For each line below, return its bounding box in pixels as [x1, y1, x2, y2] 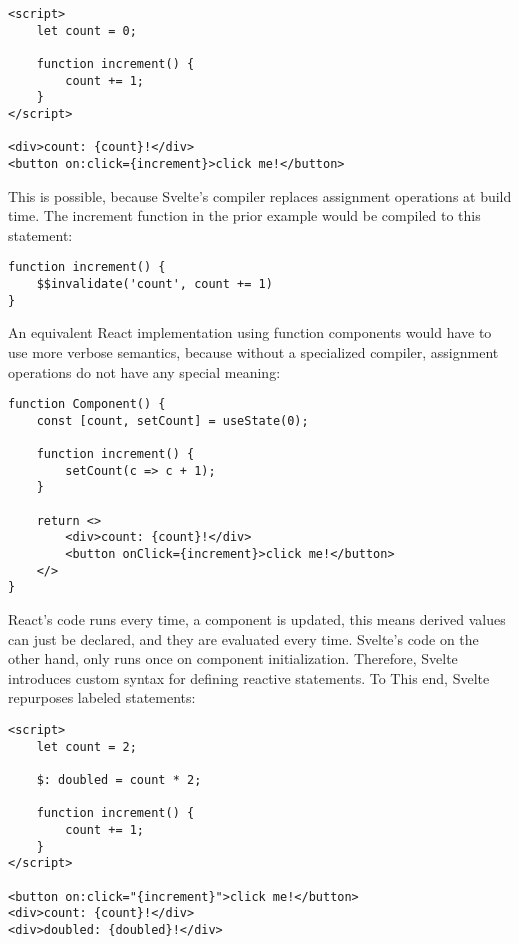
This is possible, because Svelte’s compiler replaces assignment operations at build [8, 185, 512, 206]
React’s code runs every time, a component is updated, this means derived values [8, 608, 506, 629]
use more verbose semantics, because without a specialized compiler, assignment [8, 341, 499, 362]
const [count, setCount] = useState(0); [36, 413, 309, 428]
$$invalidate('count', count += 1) [36, 277, 273, 291]
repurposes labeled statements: [8, 687, 196, 708]
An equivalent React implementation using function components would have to [8, 322, 492, 343]
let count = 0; [36, 23, 137, 38]
